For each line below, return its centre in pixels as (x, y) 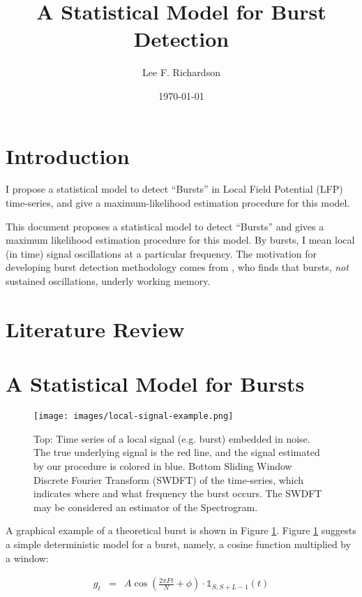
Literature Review (95, 329)
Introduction (68, 155)
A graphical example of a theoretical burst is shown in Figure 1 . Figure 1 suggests (181, 530)
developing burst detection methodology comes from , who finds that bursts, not (177, 267)
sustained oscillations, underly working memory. (108, 281)
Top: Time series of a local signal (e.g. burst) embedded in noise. (172, 438)
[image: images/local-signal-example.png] (134, 417)
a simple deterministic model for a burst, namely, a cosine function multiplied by (179, 544)
